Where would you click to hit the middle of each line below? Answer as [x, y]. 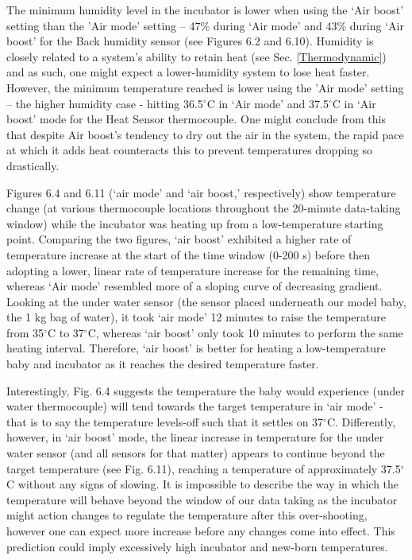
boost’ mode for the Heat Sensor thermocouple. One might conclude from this [196, 119]
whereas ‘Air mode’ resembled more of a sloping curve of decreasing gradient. [194, 286]
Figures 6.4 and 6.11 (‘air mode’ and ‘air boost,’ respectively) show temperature [201, 192]
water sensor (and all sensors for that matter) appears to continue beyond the [196, 453]
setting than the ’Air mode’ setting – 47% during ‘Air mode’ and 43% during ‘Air [205, 25]
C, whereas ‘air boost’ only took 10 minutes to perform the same [245, 332]
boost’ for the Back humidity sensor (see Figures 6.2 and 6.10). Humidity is [190, 41]
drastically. [33, 165]
